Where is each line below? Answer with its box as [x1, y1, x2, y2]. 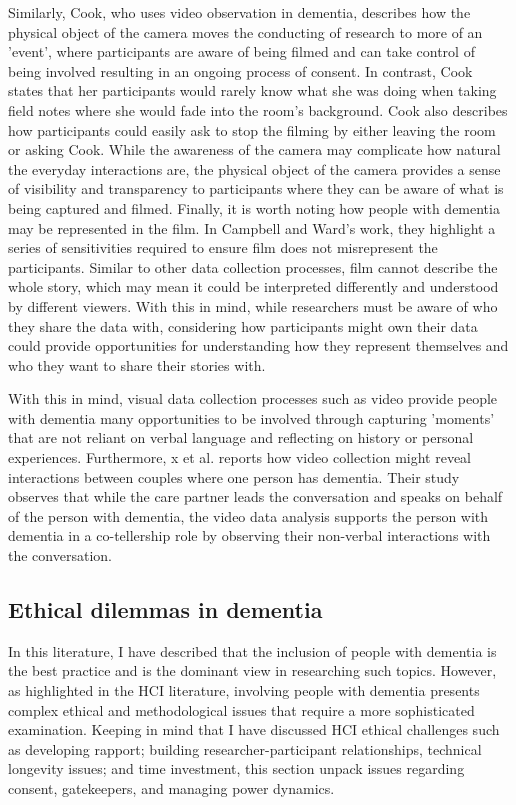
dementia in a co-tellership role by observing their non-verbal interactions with [8, 525, 491, 546]
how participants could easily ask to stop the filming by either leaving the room [8, 119, 496, 140]
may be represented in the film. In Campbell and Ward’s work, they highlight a [8, 217, 496, 238]
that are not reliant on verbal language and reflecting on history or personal [8, 427, 474, 448]
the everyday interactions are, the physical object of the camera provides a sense [8, 158, 501, 179]
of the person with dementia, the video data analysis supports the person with [8, 505, 489, 526]
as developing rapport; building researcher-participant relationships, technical [8, 738, 482, 759]
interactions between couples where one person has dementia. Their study [8, 466, 460, 487]
